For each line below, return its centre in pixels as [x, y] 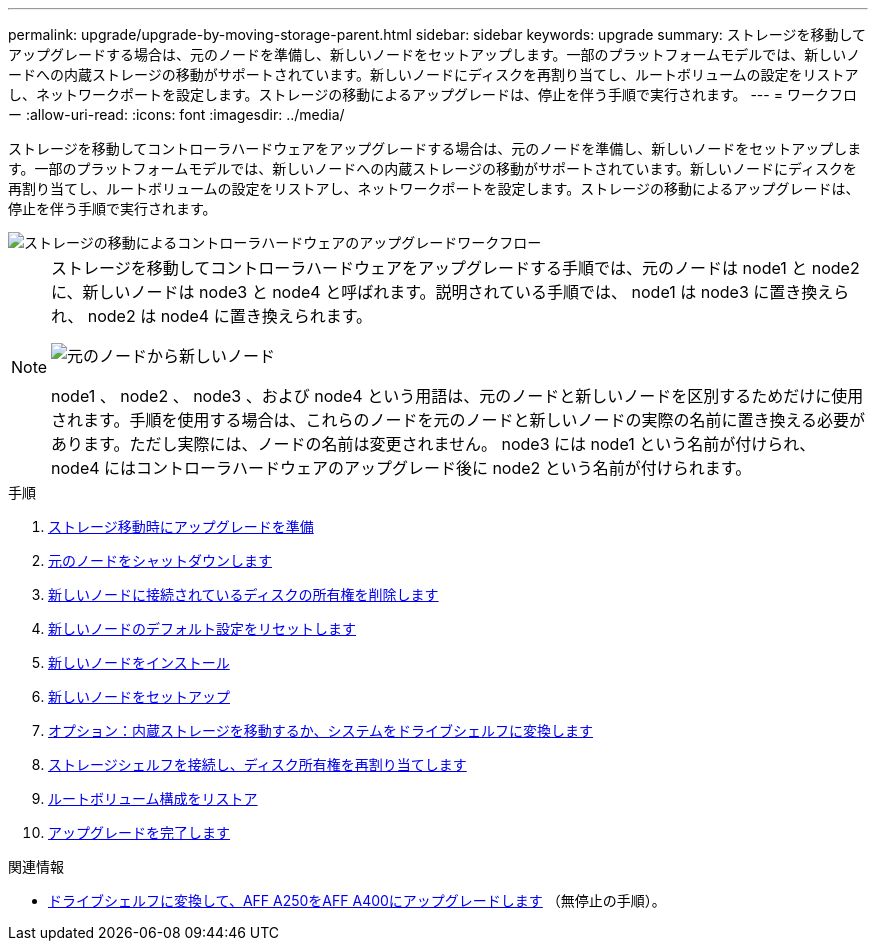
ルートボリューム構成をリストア [153, 798]
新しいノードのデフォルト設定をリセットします [202, 628]
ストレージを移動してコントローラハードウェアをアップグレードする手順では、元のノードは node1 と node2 [455, 268]
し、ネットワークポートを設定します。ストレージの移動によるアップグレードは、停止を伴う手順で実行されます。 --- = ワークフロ [432, 94]
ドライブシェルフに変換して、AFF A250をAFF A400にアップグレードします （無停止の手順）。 [357, 900]
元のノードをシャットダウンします [160, 560]
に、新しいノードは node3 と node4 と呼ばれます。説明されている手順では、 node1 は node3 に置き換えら [450, 292]
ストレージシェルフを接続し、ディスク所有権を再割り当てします [257, 764]
